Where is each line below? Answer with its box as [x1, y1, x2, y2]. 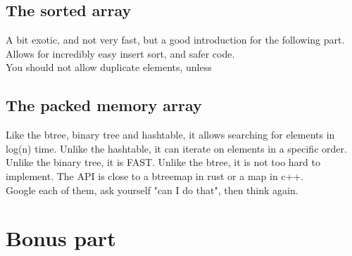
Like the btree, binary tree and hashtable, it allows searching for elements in [6, 127, 335, 142]
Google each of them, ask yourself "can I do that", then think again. [6, 182, 298, 197]
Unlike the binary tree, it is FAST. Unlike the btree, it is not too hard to [6, 155, 320, 169]
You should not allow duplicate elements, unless [6, 60, 212, 75]
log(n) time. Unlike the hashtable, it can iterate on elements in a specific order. [6, 141, 347, 155]
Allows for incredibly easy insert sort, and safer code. [6, 46, 235, 60]
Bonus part [6, 224, 116, 252]
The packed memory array [6, 94, 202, 116]
